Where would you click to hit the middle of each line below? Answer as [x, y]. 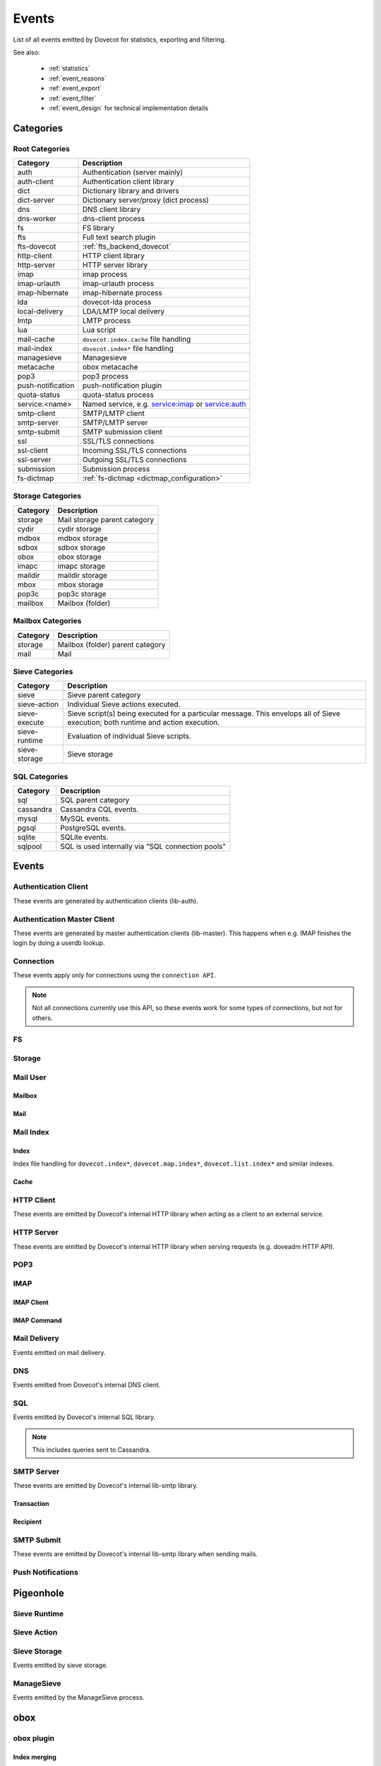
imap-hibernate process [122, 293]
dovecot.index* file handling [128, 348]
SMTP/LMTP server [115, 422]
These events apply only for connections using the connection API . [115, 976]
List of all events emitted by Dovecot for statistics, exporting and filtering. [120, 40]
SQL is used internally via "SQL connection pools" [143, 846]
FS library [98, 228]
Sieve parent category [104, 695]
